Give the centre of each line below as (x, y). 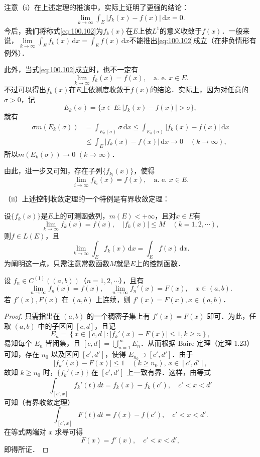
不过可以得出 (25, 89)
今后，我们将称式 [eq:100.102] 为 (54, 30)
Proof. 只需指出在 (32, 316)
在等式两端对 (25, 432)
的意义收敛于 (181, 30)
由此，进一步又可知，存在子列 (53, 171)
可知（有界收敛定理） (39, 402)
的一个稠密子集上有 (119, 316)
